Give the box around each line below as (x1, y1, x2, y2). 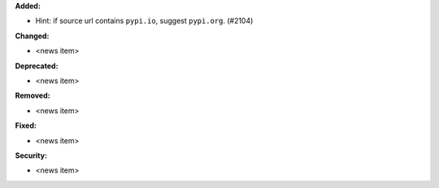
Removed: (15, 90, 50, 101)
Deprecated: (15, 61, 59, 71)
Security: (15, 151, 48, 160)
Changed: (15, 31, 50, 41)
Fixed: (15, 120, 37, 130)
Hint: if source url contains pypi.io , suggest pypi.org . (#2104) (35, 16, 254, 26)
